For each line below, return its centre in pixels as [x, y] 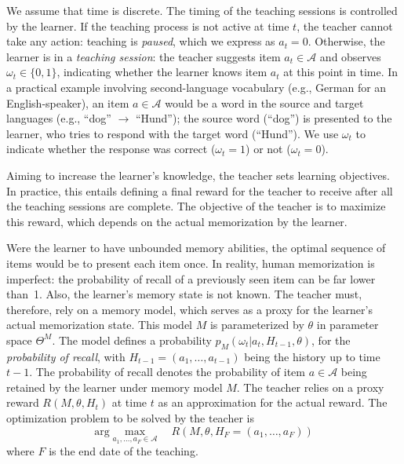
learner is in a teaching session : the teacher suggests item [144, 56]
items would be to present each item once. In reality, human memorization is [191, 263]
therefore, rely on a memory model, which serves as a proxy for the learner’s [189, 309]
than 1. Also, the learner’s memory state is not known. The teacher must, [184, 294]
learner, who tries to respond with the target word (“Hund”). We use [173, 133]
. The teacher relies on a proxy [310, 387]
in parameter [348, 325]
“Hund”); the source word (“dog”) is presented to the [264, 118]
